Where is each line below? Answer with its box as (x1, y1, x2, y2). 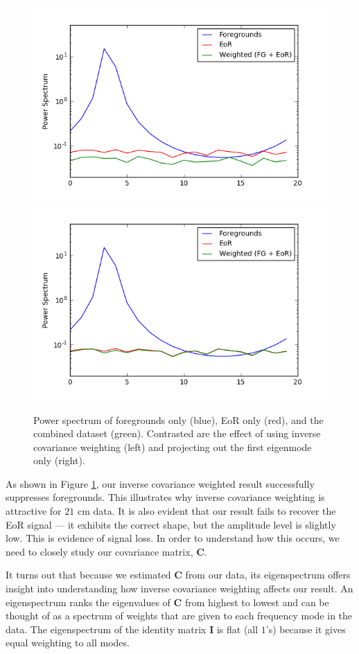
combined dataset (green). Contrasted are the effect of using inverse (33, 426, 321, 441)
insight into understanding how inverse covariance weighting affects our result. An (6, 581, 353, 596)
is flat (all (216, 621, 259, 636)
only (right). (33, 453, 85, 468)
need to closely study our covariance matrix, (6, 544, 193, 558)
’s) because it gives (265, 621, 346, 636)
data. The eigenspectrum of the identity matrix (6, 621, 207, 636)
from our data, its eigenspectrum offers (185, 567, 351, 582)
